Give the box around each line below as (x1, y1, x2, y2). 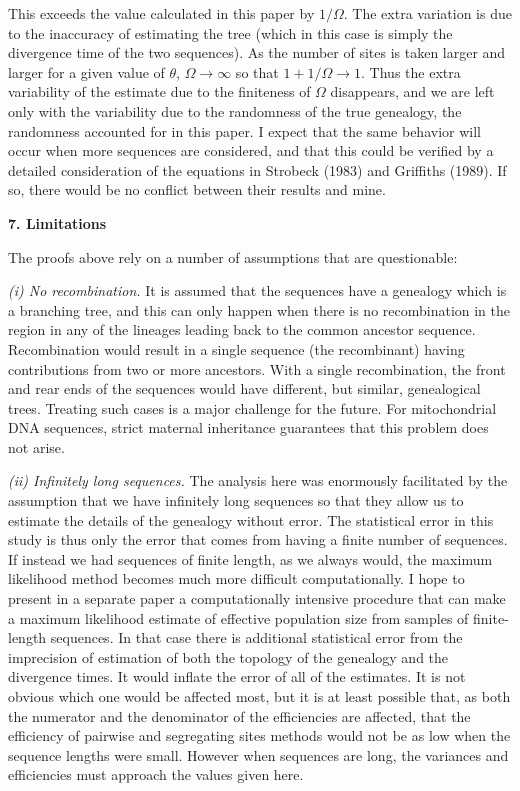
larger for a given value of (8, 61, 165, 82)
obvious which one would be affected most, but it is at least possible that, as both (8, 686, 511, 706)
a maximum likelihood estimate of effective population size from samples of (8, 607, 469, 628)
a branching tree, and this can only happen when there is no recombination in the (8, 299, 511, 320)
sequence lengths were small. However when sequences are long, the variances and (8, 744, 509, 765)
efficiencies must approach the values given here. (8, 764, 304, 785)
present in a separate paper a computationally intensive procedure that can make (8, 588, 506, 609)
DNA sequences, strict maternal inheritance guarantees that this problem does (8, 417, 489, 438)
